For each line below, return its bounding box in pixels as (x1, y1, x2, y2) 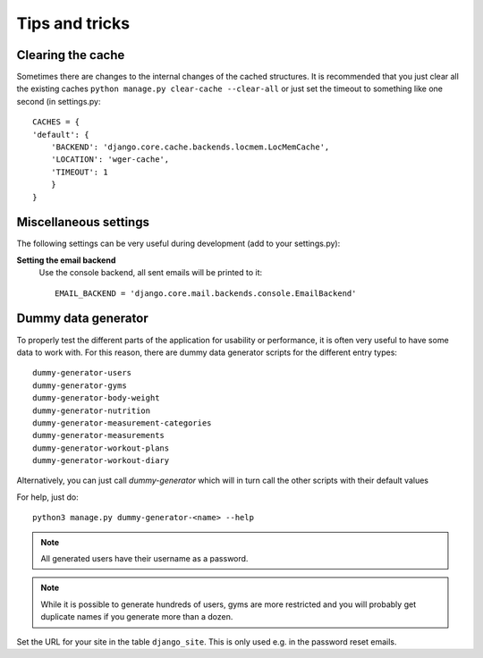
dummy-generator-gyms (32, 380, 127, 391)
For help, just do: (16, 492, 80, 502)
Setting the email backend (16, 255, 116, 266)
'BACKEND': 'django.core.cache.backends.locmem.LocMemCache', (50, 142, 330, 152)
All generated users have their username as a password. (40, 553, 249, 564)
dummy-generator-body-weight (32, 393, 160, 403)
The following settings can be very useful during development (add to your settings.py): (16, 238, 341, 249)
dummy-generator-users (32, 367, 132, 378)
